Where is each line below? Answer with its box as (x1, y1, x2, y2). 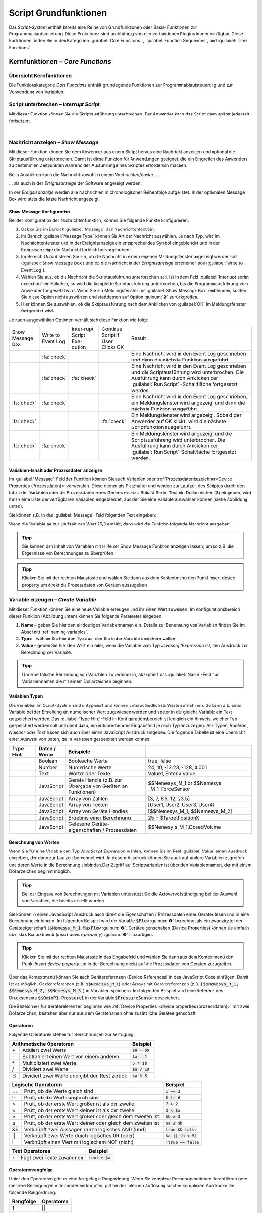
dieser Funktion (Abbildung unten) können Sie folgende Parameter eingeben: (9, 613, 163, 619)
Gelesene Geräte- (68, 820, 109, 827)
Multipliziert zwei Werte (22, 1060, 76, 1066)
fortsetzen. (9, 118, 31, 124)
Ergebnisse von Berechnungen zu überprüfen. (22, 550, 115, 556)
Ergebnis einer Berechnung (68, 814, 131, 821)
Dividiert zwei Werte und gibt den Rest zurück (22, 1072, 127, 1079)
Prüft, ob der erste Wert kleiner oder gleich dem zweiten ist (24, 1120, 160, 1127)
